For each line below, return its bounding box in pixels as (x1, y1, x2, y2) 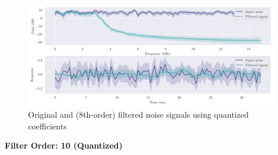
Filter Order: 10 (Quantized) (5, 139, 123, 152)
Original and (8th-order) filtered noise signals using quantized (28, 108, 249, 121)
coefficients (28, 119, 67, 132)
